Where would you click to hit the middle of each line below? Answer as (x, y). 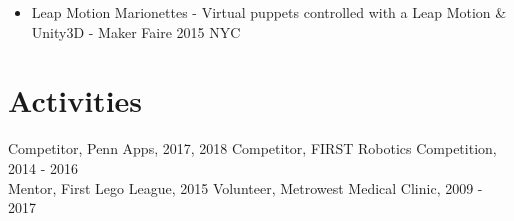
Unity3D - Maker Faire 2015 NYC (136, 31)
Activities (75, 100)
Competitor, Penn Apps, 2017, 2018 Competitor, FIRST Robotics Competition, (252, 148)
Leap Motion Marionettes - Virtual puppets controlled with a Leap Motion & (269, 12)
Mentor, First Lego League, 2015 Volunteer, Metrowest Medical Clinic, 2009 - (245, 187)
